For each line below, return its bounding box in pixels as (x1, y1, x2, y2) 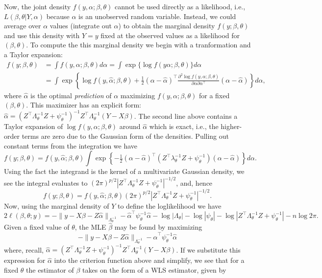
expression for (4, 255, 46, 265)
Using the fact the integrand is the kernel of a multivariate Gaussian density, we (4, 166, 245, 176)
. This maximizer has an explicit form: (26, 100, 141, 110)
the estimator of (26, 265, 74, 275)
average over (4, 21, 41, 31)
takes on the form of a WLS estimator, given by (82, 265, 226, 275)
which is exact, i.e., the (149, 121, 219, 131)
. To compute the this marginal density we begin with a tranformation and (26, 40, 251, 50)
